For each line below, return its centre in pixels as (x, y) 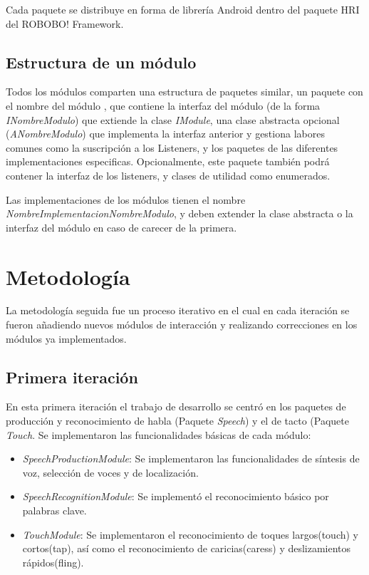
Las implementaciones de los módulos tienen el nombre (126, 199)
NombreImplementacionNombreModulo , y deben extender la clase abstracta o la (180, 213)
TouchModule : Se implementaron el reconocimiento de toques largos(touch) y (191, 534)
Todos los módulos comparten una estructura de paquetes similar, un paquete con (184, 92)
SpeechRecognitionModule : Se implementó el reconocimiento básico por (176, 496)
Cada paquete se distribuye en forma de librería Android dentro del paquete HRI (183, 9)
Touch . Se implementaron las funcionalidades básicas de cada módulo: (158, 434)
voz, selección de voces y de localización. (110, 472)
